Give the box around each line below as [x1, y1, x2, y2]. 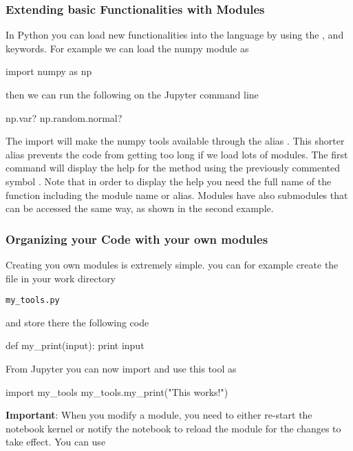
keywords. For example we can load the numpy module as [6, 41, 249, 55]
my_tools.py [6, 295, 60, 306]
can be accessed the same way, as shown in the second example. [6, 201, 274, 216]
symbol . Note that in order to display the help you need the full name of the [6, 174, 332, 188]
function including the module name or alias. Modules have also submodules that [6, 187, 348, 202]
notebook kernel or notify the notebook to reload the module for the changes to [6, 421, 341, 435]
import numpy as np [6, 64, 92, 78]
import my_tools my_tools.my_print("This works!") [6, 384, 228, 399]
